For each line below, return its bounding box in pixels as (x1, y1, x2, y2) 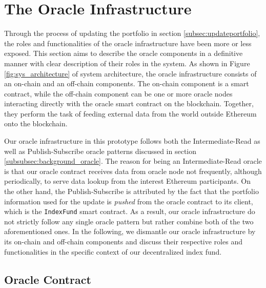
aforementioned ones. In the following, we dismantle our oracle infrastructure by (4, 226, 256, 237)
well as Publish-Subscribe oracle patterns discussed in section (4, 145, 197, 156)
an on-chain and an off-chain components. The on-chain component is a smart (4, 78, 249, 89)
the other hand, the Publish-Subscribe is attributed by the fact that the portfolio (4, 186, 259, 197)
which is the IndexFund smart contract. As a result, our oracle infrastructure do (4, 206, 255, 217)
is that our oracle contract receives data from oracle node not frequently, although (4, 165, 262, 176)
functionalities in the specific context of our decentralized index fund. (4, 246, 222, 257)
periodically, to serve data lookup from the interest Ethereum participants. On (4, 176, 251, 186)
